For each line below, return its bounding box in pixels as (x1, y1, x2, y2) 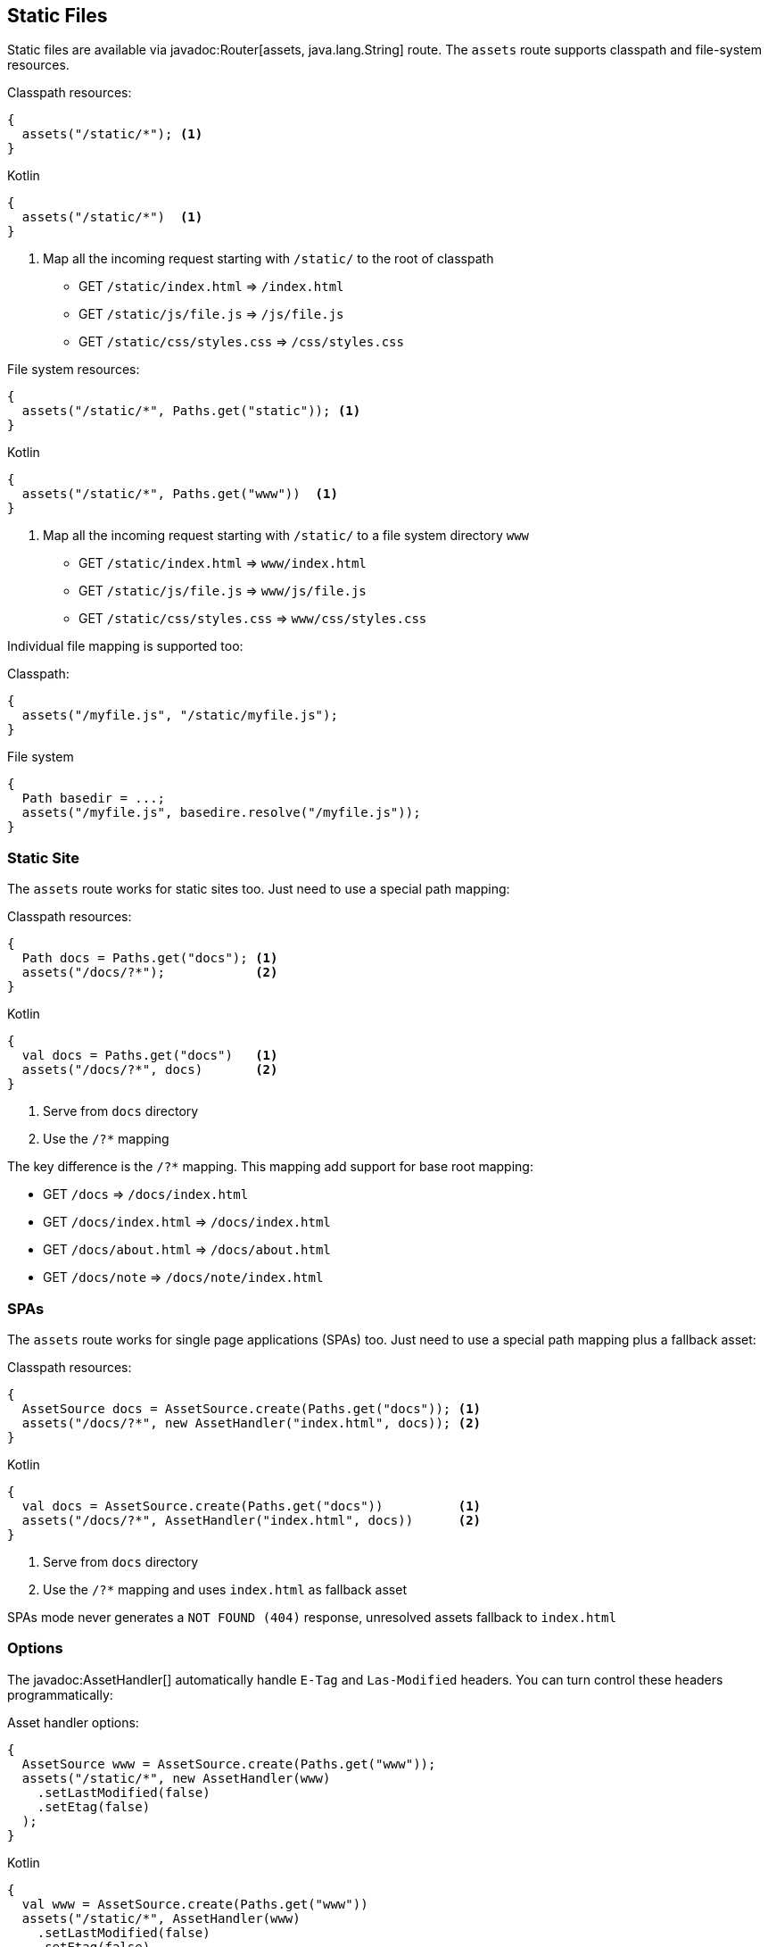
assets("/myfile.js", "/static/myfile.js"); (21, 708, 338, 723)
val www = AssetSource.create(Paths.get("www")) (21, 1896, 368, 1911)
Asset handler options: (7, 1714, 139, 1730)
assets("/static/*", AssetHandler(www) (21, 1910, 301, 1926)
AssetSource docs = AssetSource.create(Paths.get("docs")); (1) (21, 1401, 482, 1416)
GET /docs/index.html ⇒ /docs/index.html (43, 1214, 331, 1230)
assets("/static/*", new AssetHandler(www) (21, 1770, 331, 1785)
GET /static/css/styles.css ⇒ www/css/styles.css (78, 611, 427, 627)
